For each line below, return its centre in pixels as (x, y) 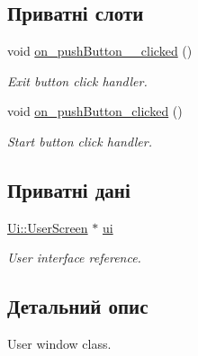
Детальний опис (78, 306)
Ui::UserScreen (48, 227)
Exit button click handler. (77, 80)
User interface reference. (74, 258)
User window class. (59, 344)
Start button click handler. (80, 141)
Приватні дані (69, 189)
